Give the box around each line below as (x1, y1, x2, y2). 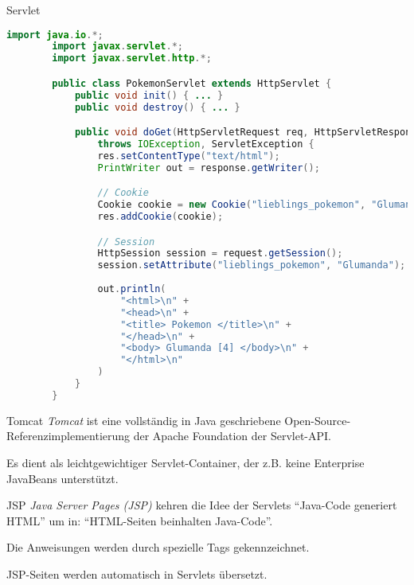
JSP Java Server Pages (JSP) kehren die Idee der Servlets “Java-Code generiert (6, 497, 397, 513)
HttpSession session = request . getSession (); (97, 248, 343, 259)
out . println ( (97, 283, 166, 295)
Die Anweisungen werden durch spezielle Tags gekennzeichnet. (6, 539, 310, 556)
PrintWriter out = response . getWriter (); (97, 162, 320, 174)
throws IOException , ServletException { (97, 138, 314, 150)
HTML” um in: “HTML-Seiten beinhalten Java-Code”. (6, 512, 273, 528)
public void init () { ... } (74, 89, 224, 101)
